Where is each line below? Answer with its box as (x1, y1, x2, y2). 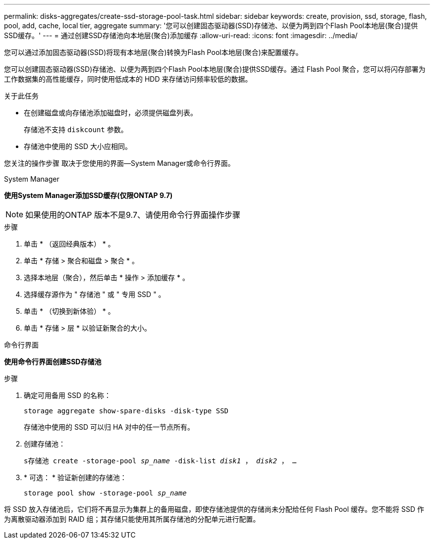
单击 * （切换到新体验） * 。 (24, 307, 115, 315)
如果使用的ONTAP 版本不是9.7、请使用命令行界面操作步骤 (25, 210, 241, 220)
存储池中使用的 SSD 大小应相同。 (24, 142, 132, 150)
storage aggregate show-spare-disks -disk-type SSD (24, 407, 229, 415)
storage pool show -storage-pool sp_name (24, 489, 187, 497)
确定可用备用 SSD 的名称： (24, 391, 111, 399)
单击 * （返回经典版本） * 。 (24, 240, 115, 248)
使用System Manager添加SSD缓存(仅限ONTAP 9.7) (4, 191, 173, 199)
